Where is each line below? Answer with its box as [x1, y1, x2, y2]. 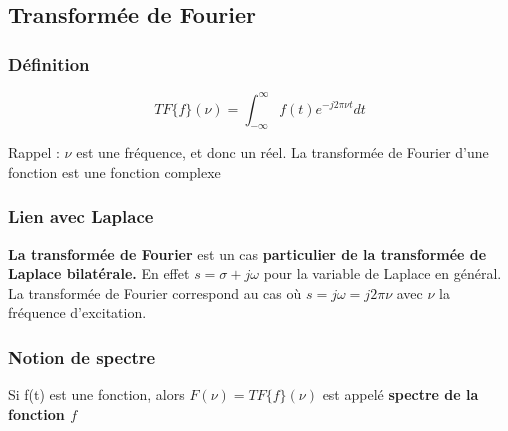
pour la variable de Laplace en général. [263, 263, 502, 284]
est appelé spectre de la [322, 384, 479, 405]
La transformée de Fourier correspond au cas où [8, 282, 302, 303]
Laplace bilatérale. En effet [8, 263, 190, 284]
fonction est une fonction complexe [8, 161, 221, 182]
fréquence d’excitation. [8, 302, 147, 323]
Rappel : [8, 142, 60, 163]
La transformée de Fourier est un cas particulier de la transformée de [8, 243, 487, 264]
